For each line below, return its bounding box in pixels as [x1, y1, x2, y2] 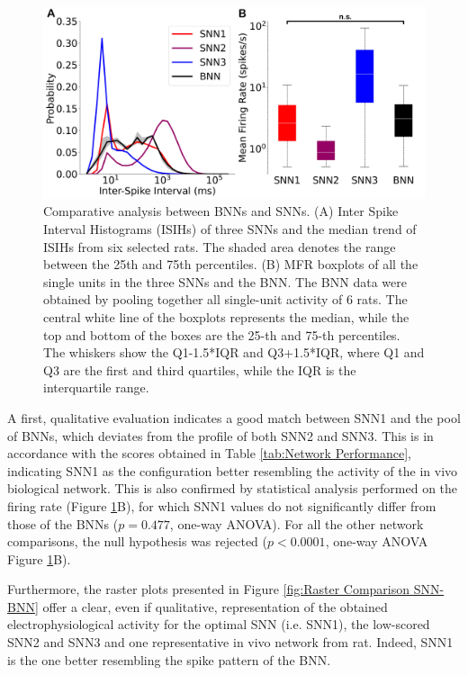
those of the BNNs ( [7, 514, 119, 533]
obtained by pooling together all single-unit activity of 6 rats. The [43, 290, 408, 309]
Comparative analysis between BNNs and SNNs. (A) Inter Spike [43, 202, 399, 220]
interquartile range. [43, 378, 149, 397]
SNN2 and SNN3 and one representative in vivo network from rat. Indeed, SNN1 [7, 633, 454, 652]
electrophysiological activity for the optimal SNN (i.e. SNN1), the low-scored [7, 615, 430, 634]
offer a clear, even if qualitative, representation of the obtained [42, 597, 388, 616]
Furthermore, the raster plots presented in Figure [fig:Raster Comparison [7, 580, 410, 598]
